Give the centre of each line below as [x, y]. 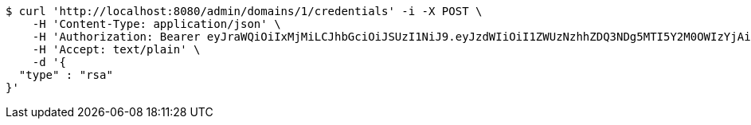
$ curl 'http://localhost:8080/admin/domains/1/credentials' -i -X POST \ [244, 11]
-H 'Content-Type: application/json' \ [156, 24]
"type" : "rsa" [66, 75]
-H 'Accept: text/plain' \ [116, 49]
